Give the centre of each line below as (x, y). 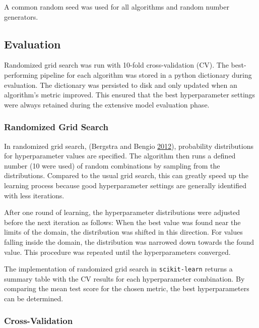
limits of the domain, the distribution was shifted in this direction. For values (123, 232)
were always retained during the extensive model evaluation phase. (107, 104)
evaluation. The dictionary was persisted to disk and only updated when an (121, 85)
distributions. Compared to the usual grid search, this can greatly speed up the (126, 175)
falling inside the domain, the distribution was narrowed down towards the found (129, 241)
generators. (21, 16)
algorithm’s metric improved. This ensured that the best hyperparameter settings (130, 95)
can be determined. (34, 298)
